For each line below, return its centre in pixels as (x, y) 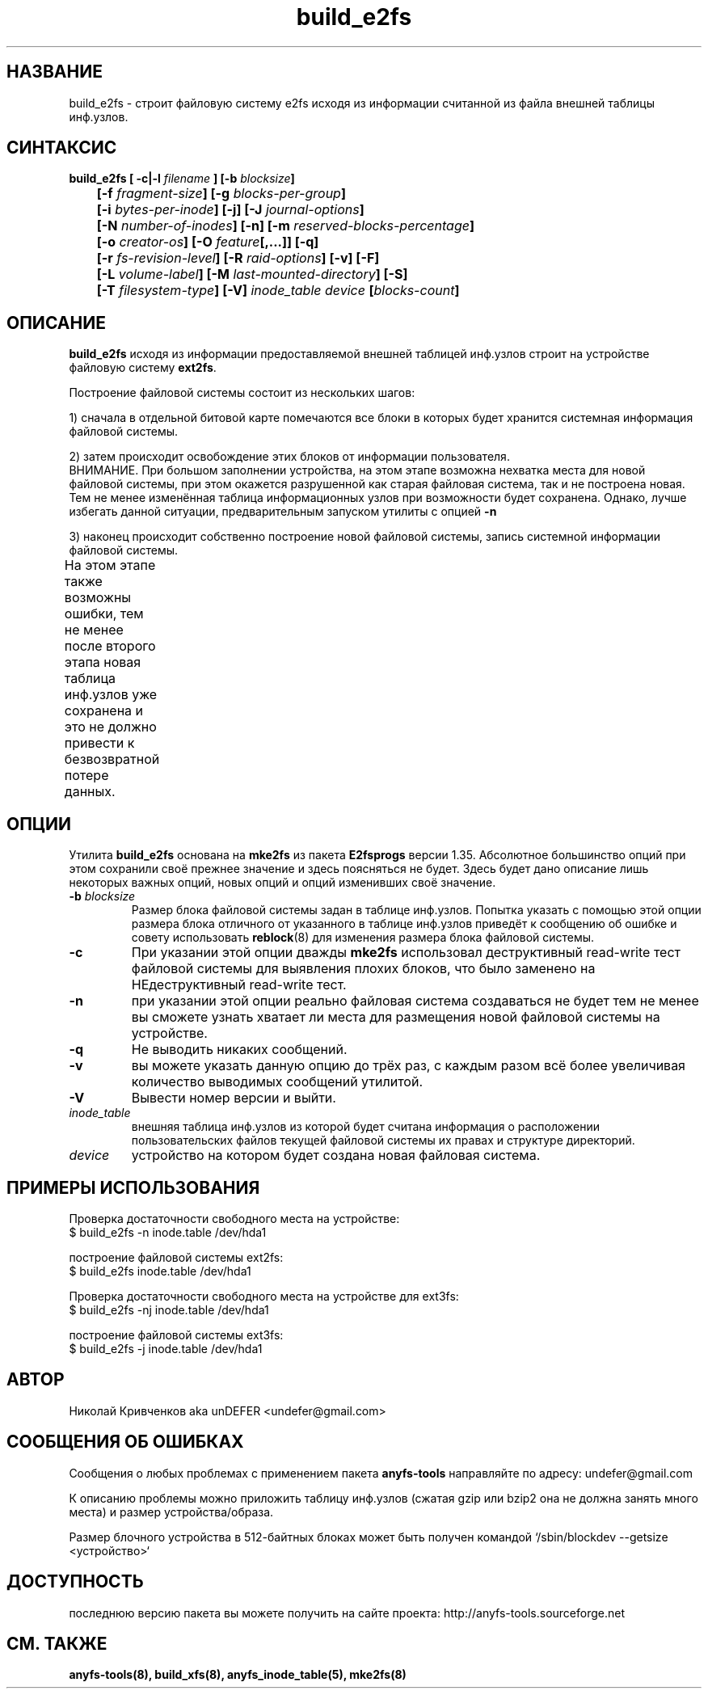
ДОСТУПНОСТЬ (75, 1582)
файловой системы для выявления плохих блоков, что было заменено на (363, 969)
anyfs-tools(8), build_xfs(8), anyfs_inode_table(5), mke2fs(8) (238, 1675)
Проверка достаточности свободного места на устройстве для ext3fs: (264, 1296)
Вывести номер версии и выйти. (234, 1098)
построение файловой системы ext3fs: (176, 1334)
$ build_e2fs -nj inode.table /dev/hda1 (169, 1309)
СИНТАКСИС (62, 148)
